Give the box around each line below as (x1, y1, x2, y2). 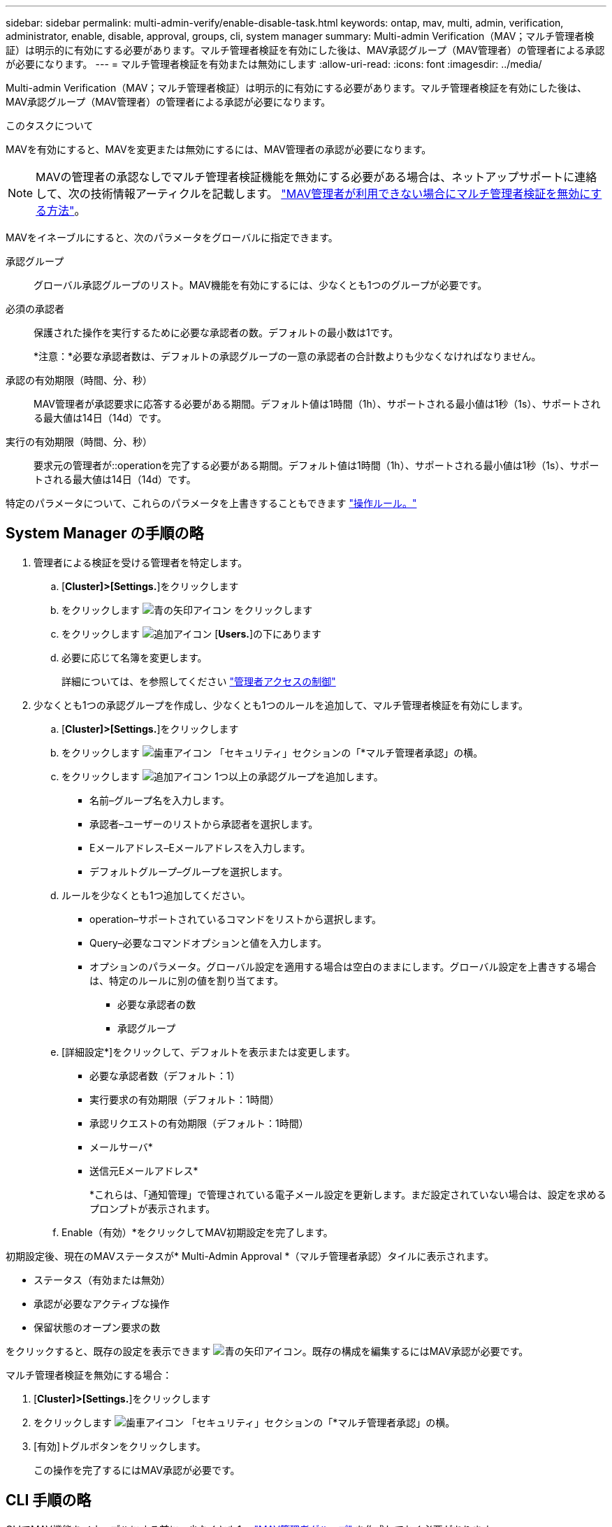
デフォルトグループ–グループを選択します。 (89, 865, 288, 877)
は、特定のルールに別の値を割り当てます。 (89, 974, 284, 987)
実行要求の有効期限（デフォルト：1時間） (89, 1093, 279, 1105)
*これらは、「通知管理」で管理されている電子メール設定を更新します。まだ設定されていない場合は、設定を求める (89, 1188, 606, 1200)
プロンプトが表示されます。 (89, 1202, 216, 1214)
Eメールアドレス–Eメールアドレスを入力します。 (89, 841, 311, 854)
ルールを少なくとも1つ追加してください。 (61, 889, 251, 901)
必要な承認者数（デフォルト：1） (89, 1069, 240, 1082)
